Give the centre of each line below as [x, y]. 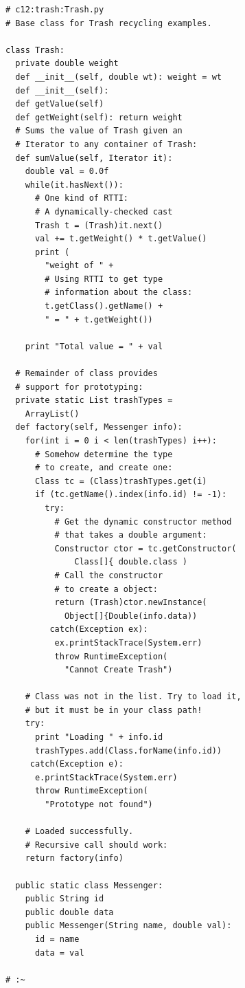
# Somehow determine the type [104, 454]
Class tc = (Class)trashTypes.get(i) [121, 481]
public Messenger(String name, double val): [128, 926]
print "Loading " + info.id [99, 737]
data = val [59, 953]
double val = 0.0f [67, 172]
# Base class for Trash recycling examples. [109, 23]
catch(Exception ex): [99, 629]
